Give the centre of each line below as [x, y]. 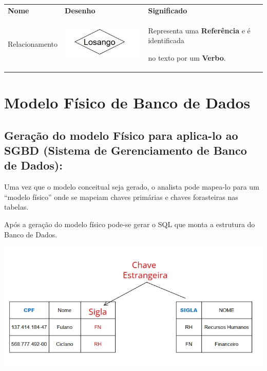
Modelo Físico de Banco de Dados [127, 103]
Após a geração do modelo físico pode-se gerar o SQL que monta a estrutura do [130, 224]
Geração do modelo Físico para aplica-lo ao [121, 135]
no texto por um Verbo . [187, 57]
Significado [168, 10]
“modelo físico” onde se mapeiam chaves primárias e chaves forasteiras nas [121, 197]
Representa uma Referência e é [199, 30]
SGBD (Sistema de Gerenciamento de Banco [126, 150]
